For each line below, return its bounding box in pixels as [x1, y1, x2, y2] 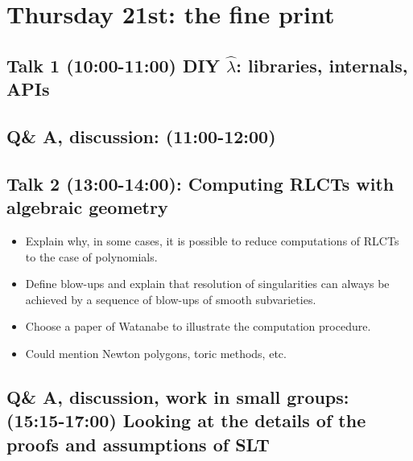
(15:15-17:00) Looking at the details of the [6, 408, 366, 433]
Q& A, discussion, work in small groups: [6, 384, 349, 409]
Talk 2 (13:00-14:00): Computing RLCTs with [6, 171, 394, 196]
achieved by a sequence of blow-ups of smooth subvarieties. [25, 290, 316, 307]
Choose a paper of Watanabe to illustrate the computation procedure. [25, 318, 371, 335]
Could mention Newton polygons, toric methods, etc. [25, 344, 287, 361]
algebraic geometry [6, 195, 168, 220]
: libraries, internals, [236, 52, 408, 77]
